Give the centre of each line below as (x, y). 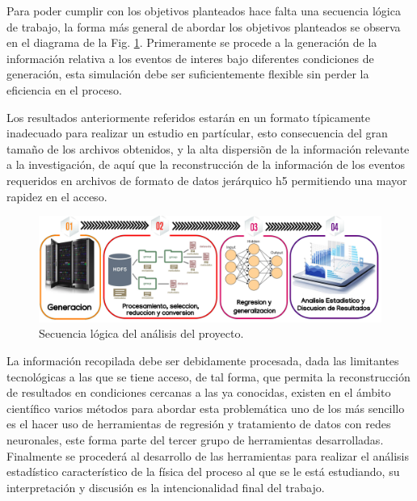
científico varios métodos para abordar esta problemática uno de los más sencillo (206, 408)
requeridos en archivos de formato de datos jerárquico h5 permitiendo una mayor (207, 180)
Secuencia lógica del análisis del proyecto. (141, 333)
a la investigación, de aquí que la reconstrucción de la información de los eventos (206, 164)
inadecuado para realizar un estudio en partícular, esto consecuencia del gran (197, 133)
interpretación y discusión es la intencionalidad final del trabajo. (166, 487)
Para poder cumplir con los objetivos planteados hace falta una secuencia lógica (204, 11)
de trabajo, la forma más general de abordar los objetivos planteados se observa (204, 26)
